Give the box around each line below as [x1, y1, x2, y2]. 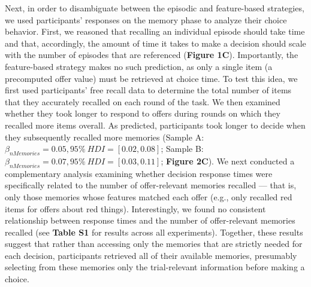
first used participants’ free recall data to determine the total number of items [5, 84, 292, 96]
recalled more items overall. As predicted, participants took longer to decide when [5, 118, 306, 131]
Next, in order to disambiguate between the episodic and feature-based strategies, [5, 2, 304, 14]
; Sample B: [161, 142, 204, 155]
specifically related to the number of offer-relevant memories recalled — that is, [5, 179, 297, 191]
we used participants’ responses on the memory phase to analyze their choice [5, 13, 287, 26]
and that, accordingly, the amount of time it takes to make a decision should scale [5, 36, 306, 49]
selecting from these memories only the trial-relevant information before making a [5, 261, 305, 273]
